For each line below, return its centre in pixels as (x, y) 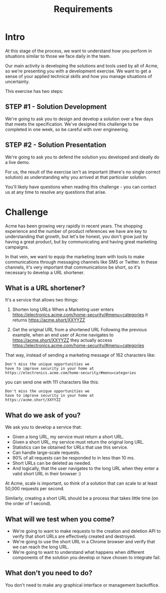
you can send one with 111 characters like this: (52, 382)
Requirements (83, 9)
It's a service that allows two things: (42, 300)
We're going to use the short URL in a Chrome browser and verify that (83, 541)
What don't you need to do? (49, 573)
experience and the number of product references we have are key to (76, 231)
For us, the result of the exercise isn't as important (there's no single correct (83, 172)
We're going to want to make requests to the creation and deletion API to (86, 531)
